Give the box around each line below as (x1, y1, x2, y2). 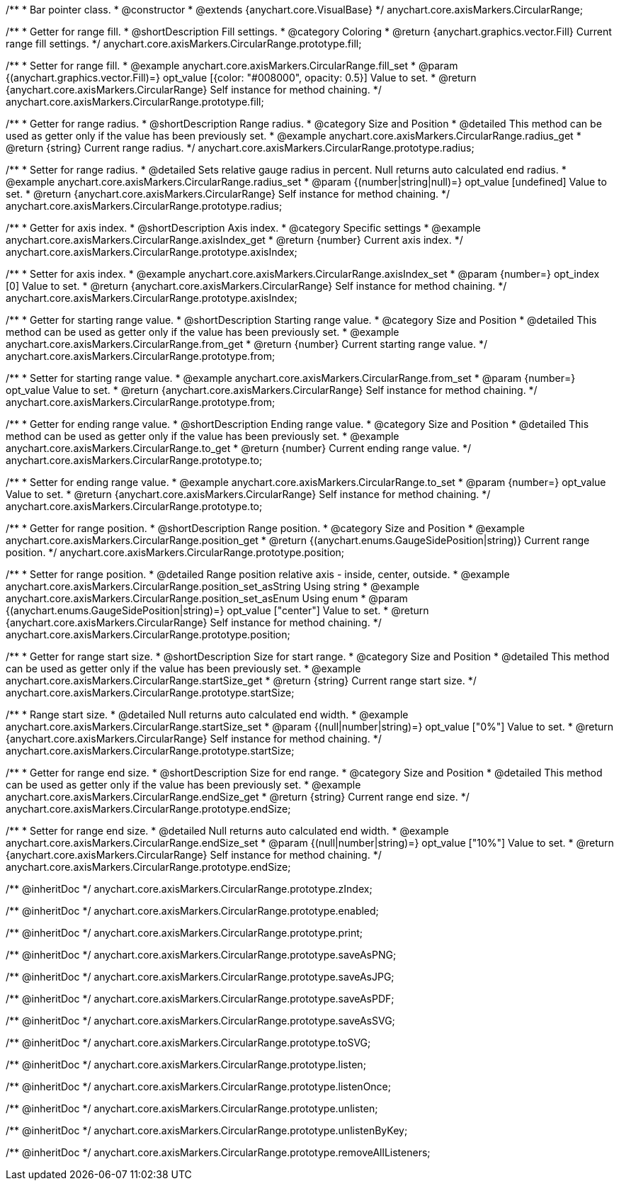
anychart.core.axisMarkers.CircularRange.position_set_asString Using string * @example (6, 580, 420, 592)
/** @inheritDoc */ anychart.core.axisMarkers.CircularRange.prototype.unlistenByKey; (6, 1124, 408, 1136)
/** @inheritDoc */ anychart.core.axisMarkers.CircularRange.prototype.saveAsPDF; (6, 993, 394, 1005)
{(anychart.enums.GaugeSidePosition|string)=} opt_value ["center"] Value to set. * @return (6, 604, 429, 616)
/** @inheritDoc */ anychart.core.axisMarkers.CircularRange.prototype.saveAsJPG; (6, 971, 394, 983)
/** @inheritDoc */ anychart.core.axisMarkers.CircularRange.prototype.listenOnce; (6, 1080, 391, 1092)
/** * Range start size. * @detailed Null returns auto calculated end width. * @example (6, 708, 409, 721)
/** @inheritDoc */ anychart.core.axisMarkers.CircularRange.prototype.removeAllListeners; (6, 1146, 431, 1158)
